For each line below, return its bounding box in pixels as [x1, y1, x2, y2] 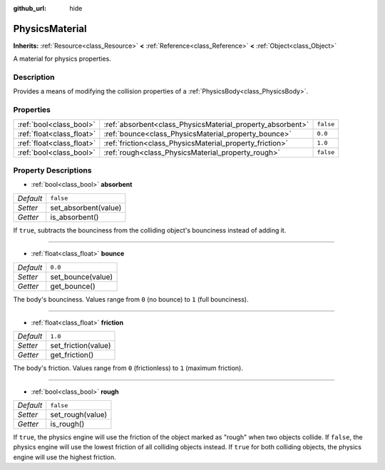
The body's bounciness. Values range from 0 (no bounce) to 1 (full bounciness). [13, 295, 249, 303]
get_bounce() [50, 281, 96, 291]
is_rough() [50, 419, 85, 429]
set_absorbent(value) [50, 203, 122, 213]
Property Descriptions [13, 165, 92, 175]
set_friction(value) [50, 341, 111, 351]
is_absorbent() [50, 212, 99, 222]
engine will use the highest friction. [13, 453, 117, 461]
